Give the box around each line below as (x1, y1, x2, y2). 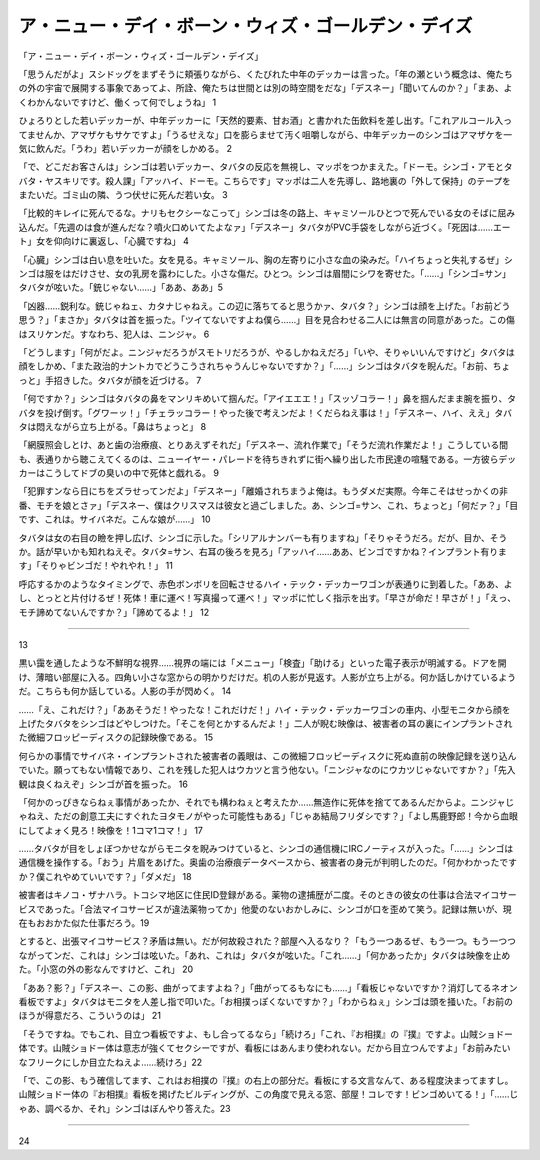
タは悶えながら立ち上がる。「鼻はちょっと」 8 (18, 420, 207, 432)
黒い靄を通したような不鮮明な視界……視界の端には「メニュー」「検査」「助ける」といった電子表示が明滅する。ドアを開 (18, 657, 507, 669)
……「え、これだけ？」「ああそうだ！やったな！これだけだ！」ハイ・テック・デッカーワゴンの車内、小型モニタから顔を (18, 703, 511, 715)
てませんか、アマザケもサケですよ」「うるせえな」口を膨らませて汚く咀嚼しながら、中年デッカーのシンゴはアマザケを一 (18, 128, 513, 140)
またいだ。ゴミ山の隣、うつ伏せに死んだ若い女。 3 (18, 189, 229, 201)
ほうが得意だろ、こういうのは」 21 (18, 1010, 162, 1022)
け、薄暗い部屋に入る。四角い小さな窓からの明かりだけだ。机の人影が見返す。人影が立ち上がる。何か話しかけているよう (18, 671, 517, 683)
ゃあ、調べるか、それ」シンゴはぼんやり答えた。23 (18, 1102, 231, 1114)
